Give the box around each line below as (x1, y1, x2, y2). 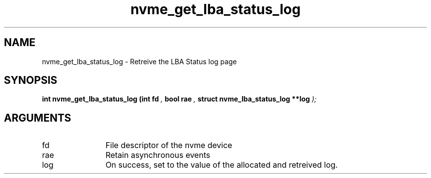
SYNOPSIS (4, 74, 58, 87)
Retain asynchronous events (105, 150, 211, 160)
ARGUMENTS (4, 111, 71, 124)
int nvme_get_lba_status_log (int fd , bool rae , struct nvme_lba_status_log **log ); (42, 95, 317, 103)
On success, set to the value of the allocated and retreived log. (105, 160, 338, 170)
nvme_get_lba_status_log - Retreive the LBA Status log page (42, 57, 237, 66)
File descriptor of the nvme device (105, 140, 232, 151)
